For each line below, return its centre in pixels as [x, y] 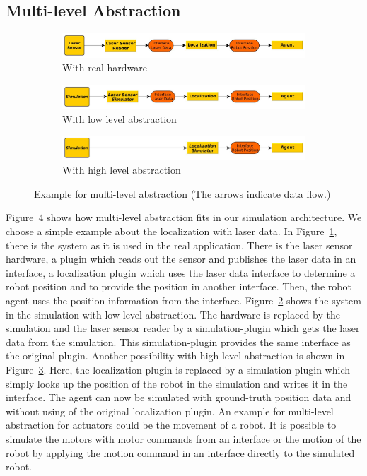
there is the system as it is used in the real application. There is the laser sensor [179, 245]
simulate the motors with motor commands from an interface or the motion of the [183, 438]
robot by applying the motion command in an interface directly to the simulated [180, 452]
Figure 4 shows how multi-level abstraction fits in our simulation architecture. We [184, 217]
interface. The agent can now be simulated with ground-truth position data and [179, 397]
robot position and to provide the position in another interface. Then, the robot [179, 286]
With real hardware [105, 67]
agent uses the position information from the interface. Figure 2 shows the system [183, 301]
